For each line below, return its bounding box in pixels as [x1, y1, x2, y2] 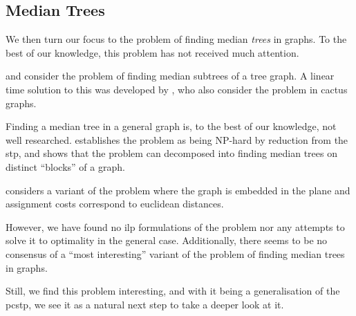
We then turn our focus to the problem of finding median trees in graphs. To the [6, 32, 347, 46]
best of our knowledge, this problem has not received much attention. [6, 45, 299, 59]
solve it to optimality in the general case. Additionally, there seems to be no [6, 233, 328, 248]
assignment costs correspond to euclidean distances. [6, 196, 224, 211]
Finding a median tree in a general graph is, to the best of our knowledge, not [6, 119, 337, 133]
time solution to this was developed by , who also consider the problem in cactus [6, 82, 348, 96]
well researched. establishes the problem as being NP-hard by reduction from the [6, 132, 348, 147]
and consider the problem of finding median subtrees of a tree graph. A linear [6, 68, 335, 83]
